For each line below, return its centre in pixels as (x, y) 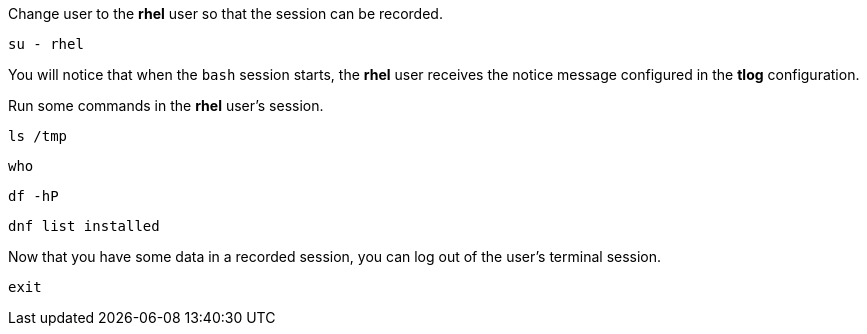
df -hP (33, 196)
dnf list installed (84, 226)
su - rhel (46, 44)
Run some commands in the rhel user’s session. (166, 105)
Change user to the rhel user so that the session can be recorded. (225, 13)
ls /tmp (38, 136)
